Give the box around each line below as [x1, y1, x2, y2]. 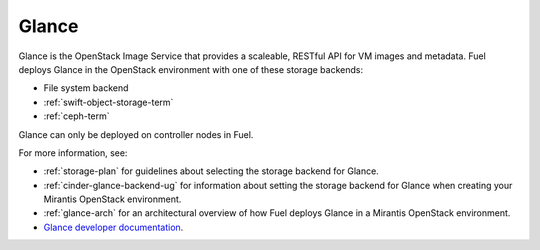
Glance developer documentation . [43, 221, 184, 233]
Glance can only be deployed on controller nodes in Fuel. [18, 128, 254, 140]
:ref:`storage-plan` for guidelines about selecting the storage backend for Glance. [43, 165, 379, 177]
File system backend [43, 82, 129, 94]
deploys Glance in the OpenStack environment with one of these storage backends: [18, 63, 364, 75]
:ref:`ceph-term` [43, 110, 110, 122]
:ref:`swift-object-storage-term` [43, 96, 174, 108]
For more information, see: [18, 146, 128, 159]
